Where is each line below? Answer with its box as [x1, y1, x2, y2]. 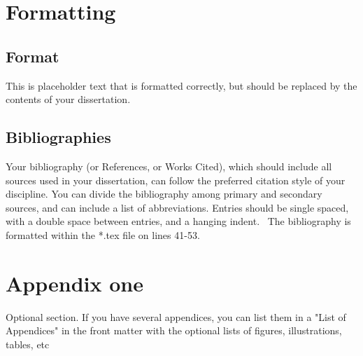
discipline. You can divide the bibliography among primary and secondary [6, 186, 322, 201]
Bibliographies [6, 126, 111, 148]
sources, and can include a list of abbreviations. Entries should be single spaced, [6, 200, 349, 214]
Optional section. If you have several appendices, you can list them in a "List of [6, 309, 346, 324]
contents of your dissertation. [6, 92, 131, 107]
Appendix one [6, 268, 143, 297]
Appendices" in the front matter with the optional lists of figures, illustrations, [6, 323, 342, 338]
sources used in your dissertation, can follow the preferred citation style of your [6, 172, 346, 187]
